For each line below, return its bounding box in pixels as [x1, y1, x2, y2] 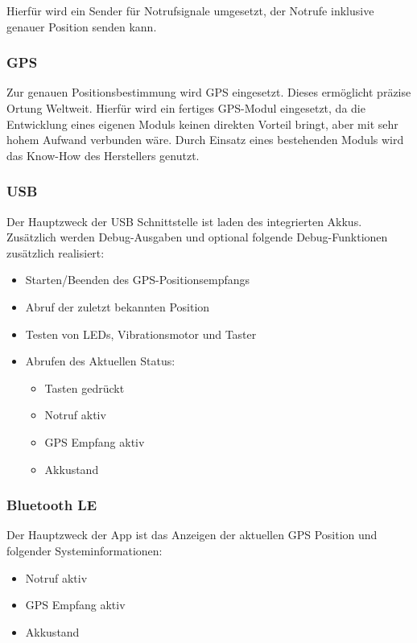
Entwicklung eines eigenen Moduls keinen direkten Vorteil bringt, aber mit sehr [6, 115, 398, 132]
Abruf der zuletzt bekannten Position [25, 298, 210, 315]
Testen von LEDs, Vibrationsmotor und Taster [25, 325, 257, 342]
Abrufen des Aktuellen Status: [25, 352, 175, 369]
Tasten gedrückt [44, 379, 125, 396]
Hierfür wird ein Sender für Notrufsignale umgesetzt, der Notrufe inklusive [6, 2, 374, 19]
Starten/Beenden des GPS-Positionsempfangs [25, 271, 250, 288]
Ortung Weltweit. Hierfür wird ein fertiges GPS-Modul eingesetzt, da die [6, 100, 365, 116]
